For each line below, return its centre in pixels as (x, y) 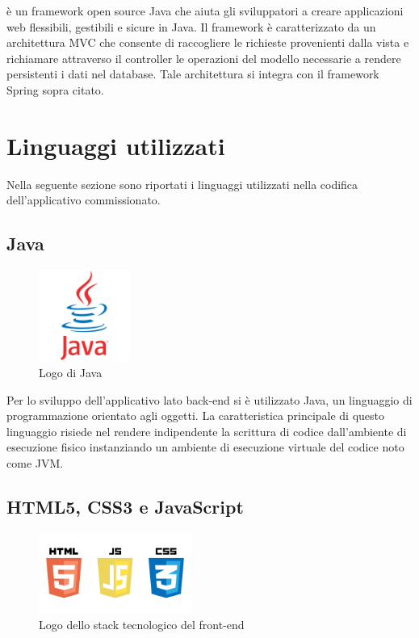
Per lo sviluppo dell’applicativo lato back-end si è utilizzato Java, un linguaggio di (209, 399)
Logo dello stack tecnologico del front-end (142, 624)
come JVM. (35, 463)
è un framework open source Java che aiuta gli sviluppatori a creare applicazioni (205, 10)
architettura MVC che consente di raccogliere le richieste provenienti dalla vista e (208, 42)
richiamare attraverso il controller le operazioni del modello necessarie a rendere (204, 58)
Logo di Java (71, 373)
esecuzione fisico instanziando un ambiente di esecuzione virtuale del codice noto (205, 447)
